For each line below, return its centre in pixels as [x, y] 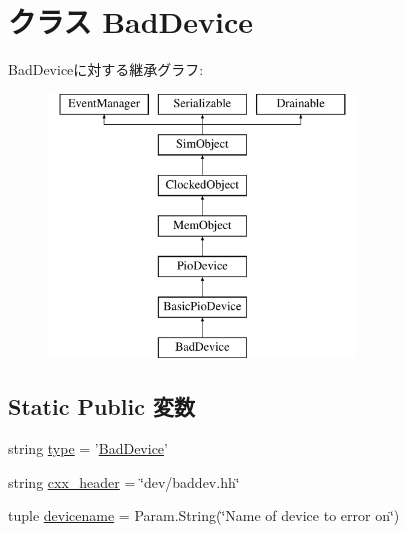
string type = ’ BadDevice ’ [88, 448]
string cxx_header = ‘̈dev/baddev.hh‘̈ [124, 481]
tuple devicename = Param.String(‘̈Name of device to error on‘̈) [204, 515]
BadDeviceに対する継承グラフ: [106, 69]
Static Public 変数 [101, 406]
